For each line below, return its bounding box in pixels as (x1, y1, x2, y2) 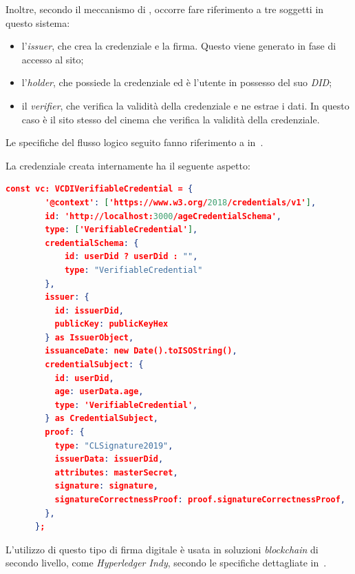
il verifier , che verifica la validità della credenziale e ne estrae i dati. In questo (21, 98, 349, 112)
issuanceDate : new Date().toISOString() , (45, 346, 237, 356)
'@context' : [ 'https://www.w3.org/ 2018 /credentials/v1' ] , (45, 197, 316, 207)
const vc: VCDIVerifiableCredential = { (6, 184, 193, 194)
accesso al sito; (21, 52, 84, 66)
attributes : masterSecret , (54, 467, 178, 478)
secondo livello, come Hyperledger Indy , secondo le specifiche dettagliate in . (6, 555, 327, 570)
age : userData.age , (54, 387, 144, 397)
